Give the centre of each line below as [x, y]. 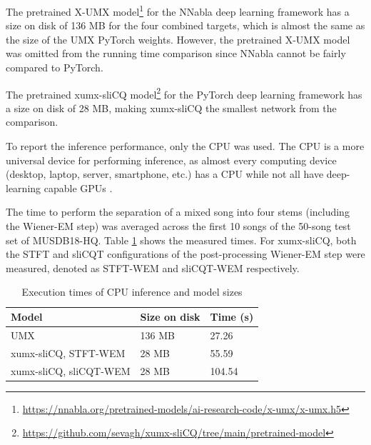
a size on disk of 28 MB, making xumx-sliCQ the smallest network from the [171, 107]
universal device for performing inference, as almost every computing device [171, 160]
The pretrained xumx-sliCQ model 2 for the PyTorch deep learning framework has [184, 93]
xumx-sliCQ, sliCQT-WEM [71, 370]
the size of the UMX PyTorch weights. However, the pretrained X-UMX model [178, 39]
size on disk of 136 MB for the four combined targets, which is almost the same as [185, 25]
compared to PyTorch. [55, 67]
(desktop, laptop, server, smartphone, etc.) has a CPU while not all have [165, 174]
